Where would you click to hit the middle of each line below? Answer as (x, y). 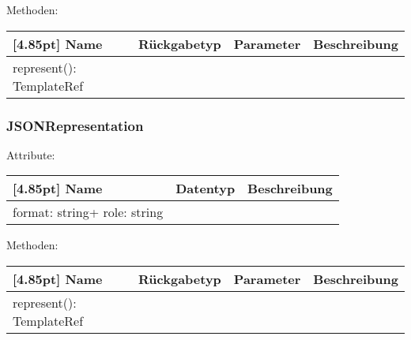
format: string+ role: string (88, 212)
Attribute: (31, 154)
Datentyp (205, 189)
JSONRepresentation (75, 125)
